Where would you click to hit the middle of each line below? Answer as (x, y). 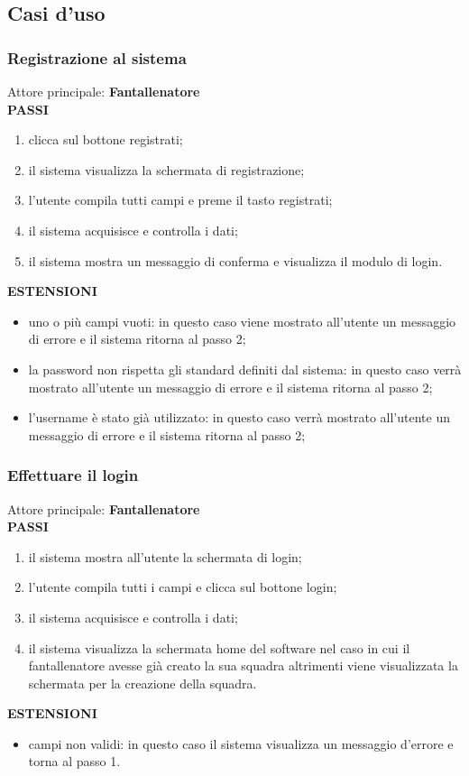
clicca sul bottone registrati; (106, 139)
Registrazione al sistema (97, 57)
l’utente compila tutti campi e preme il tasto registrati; (180, 200)
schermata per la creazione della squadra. (143, 683)
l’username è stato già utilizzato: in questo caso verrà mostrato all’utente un (239, 417)
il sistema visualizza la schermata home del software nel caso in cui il (219, 647)
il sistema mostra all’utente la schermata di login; (165, 556)
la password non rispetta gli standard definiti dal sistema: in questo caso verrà (245, 369)
